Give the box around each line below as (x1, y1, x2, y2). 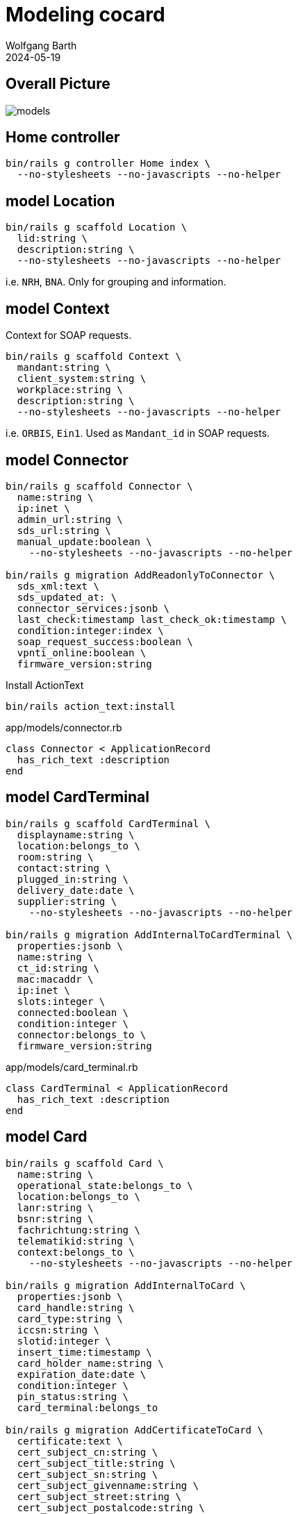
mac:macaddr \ (17, 973, 94, 985)
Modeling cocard (6, 3, 165, 26)
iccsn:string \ (17, 1324, 99, 1336)
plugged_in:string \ (17, 873, 129, 885)
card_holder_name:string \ (17, 1357, 164, 1369)
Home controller (6, 128, 120, 147)
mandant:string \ (17, 362, 111, 374)
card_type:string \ (17, 1313, 123, 1324)
